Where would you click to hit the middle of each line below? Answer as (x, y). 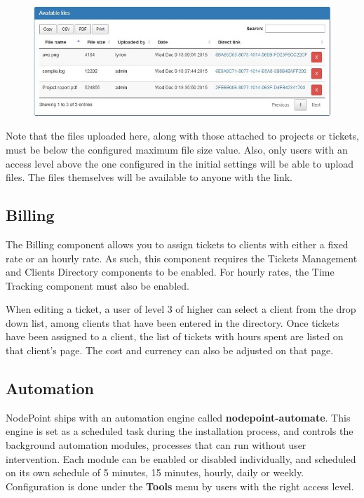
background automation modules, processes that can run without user (156, 445)
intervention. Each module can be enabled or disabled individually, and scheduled (181, 458)
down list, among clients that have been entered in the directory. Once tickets (173, 322)
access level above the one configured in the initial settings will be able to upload (180, 163)
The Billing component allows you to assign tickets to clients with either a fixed (177, 244)
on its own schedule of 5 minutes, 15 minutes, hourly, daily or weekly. (155, 472)
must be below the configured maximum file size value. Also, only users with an (177, 149)
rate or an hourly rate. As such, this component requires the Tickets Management (182, 258)
